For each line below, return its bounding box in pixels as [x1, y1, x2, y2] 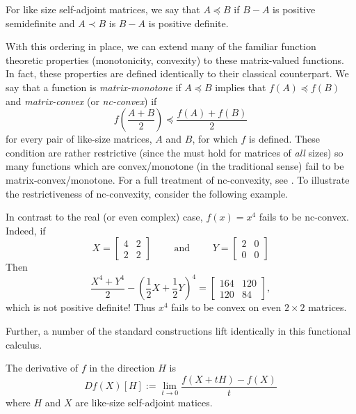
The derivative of [6, 360, 79, 375]
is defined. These [248, 132, 321, 146]
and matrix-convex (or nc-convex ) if [6, 93, 157, 108]
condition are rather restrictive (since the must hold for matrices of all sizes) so [6, 145, 343, 159]
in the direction [89, 360, 155, 375]
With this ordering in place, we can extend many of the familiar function [6, 39, 316, 54]
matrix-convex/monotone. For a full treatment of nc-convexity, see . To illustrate [6, 172, 350, 186]
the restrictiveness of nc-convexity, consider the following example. [6, 186, 289, 200]
